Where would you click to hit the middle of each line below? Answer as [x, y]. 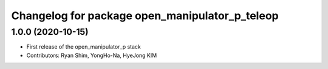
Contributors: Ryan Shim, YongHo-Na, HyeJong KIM [92, 55]
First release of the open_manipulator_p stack [84, 47]
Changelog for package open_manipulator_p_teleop [145, 16]
